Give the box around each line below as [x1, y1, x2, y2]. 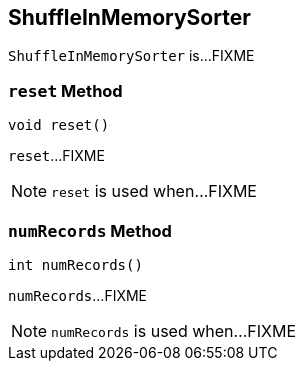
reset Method [8, 80, 123, 101]
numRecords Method [8, 220, 172, 241]
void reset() [8, 117, 110, 134]
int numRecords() [8, 256, 143, 273]
